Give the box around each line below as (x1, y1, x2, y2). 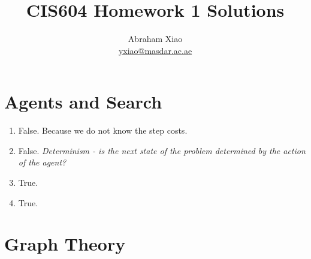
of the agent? (18, 156, 67, 168)
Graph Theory (4, 231, 126, 256)
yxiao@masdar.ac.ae (118, 44, 192, 56)
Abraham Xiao (128, 32, 183, 45)
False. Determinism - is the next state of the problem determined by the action (18, 144, 306, 156)
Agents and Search (4, 89, 162, 114)
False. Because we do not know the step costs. (18, 124, 188, 137)
